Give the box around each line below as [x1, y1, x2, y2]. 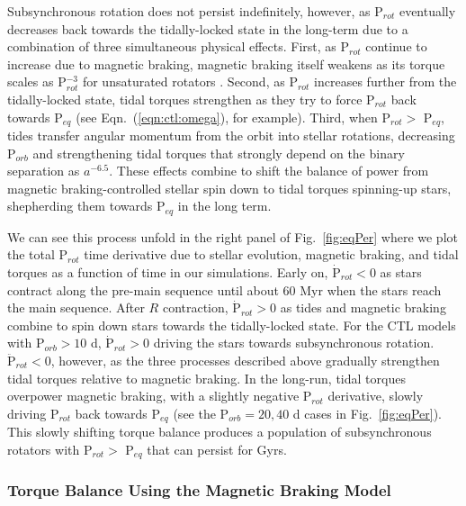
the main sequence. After [7, 298, 145, 317]
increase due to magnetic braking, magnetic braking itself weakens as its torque [7, 54, 445, 73]
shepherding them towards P [7, 196, 166, 215]
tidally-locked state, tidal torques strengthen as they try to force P [7, 89, 375, 108]
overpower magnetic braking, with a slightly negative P [7, 386, 312, 405]
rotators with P [7, 439, 93, 458]
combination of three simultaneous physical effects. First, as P [7, 37, 350, 56]
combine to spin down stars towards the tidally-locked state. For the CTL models [7, 315, 456, 334]
